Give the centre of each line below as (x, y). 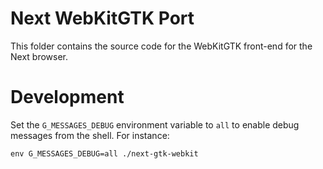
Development (67, 97)
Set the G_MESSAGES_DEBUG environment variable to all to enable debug (155, 124)
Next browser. (39, 56)
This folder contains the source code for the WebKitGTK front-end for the (161, 46)
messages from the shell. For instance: (90, 135)
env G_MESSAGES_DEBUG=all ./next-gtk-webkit (104, 153)
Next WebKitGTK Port (102, 18)
